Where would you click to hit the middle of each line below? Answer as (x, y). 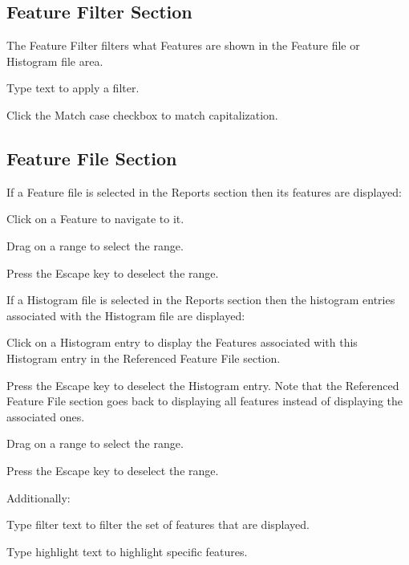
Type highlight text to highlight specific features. (127, 551)
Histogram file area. (55, 61)
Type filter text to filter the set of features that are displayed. (158, 524)
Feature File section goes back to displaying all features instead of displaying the (205, 401)
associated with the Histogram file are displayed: (126, 315)
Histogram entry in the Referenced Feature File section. (144, 358)
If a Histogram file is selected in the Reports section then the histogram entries (201, 300)
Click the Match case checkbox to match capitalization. (142, 114)
